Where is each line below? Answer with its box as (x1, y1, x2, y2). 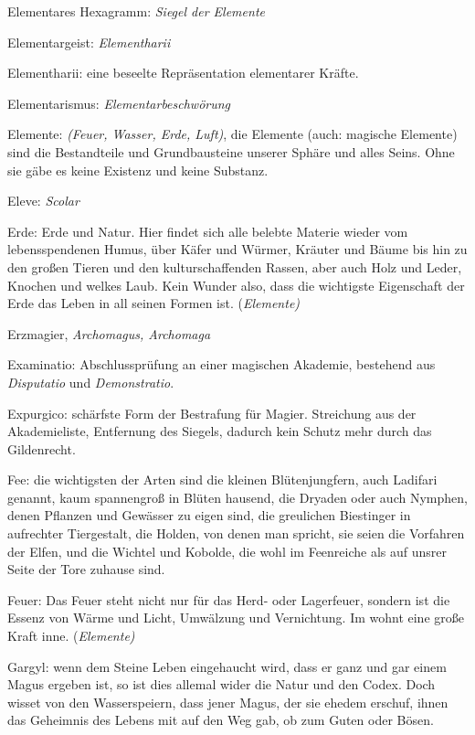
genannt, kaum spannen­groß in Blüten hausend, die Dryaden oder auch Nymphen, (7, 487, 468, 506)
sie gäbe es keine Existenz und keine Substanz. (7, 160, 269, 179)
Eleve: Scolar (7, 191, 79, 210)
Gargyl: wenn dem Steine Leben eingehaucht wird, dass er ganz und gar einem (7, 656, 447, 676)
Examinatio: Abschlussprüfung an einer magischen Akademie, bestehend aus (7, 355, 436, 374)
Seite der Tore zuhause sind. (7, 559, 165, 579)
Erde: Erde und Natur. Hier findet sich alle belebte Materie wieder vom (7, 221, 408, 240)
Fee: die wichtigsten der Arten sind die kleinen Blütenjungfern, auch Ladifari (7, 470, 438, 489)
